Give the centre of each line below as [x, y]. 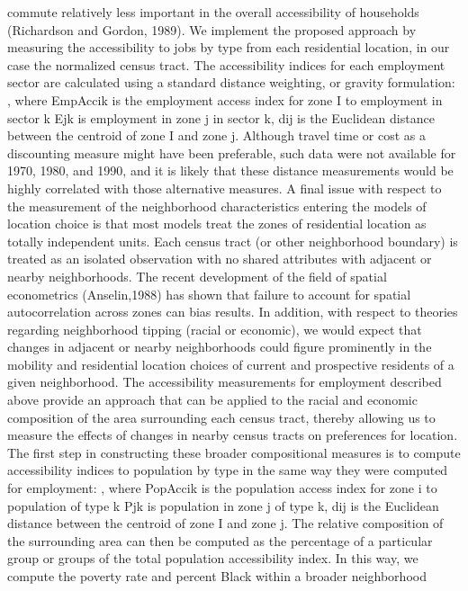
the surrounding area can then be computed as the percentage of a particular [220, 540]
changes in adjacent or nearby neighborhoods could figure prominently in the [220, 347]
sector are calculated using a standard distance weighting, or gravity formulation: [231, 82]
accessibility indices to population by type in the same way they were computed [228, 470]
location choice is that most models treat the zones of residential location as [217, 224]
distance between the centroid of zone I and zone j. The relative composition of [225, 523]
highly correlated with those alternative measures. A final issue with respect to [225, 188]
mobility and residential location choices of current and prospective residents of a [231, 364]
